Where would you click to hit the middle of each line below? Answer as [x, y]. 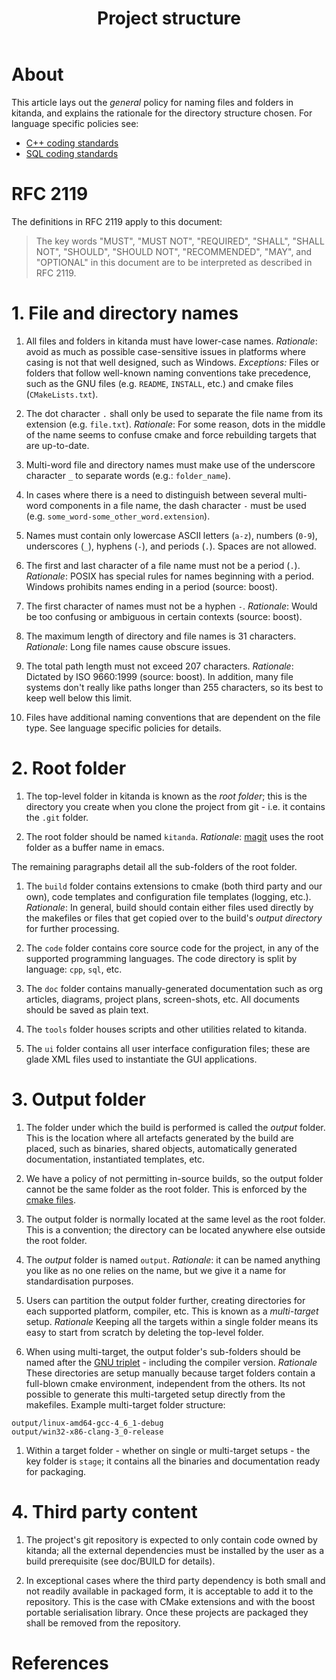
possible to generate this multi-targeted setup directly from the [155, 1394]
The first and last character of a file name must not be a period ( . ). [163, 565]
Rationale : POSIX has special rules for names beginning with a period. [170, 576]
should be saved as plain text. [87, 1009]
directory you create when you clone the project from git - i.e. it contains [175, 806]
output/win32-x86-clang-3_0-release [87, 1432]
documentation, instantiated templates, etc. [115, 1159]
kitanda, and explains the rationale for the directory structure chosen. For [162, 113]
